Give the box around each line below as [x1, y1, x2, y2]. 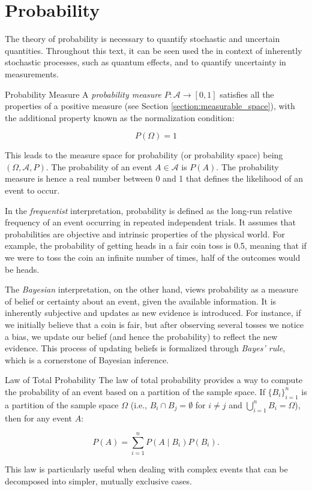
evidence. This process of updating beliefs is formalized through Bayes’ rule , [5, 342, 286, 354]
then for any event [5, 411, 73, 424]
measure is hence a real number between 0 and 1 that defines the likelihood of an [5, 172, 303, 185]
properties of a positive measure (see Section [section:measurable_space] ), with [5, 100, 295, 112]
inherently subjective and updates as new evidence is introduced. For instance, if [5, 306, 301, 319]
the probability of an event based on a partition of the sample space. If [5, 385, 265, 397]
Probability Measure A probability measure [5, 88, 161, 100]
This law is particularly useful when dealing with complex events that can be [5, 463, 288, 475]
